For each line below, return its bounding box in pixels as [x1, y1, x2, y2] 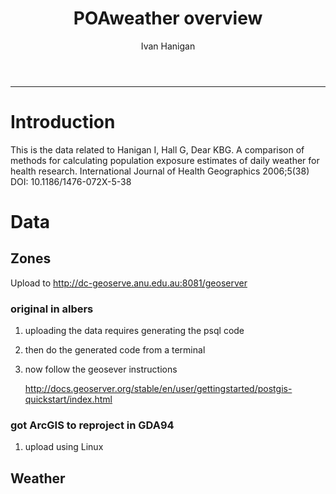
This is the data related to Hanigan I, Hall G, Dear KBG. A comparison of [10, 143, 305, 156]
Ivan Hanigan [140, 40, 196, 52]
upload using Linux [24, 441, 104, 453]
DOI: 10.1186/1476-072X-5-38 [10, 175, 132, 187]
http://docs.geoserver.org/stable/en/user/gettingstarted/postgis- [24, 383, 293, 395]
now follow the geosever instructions [24, 363, 178, 376]
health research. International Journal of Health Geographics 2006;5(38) [10, 165, 310, 177]
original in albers [10, 302, 94, 316]
